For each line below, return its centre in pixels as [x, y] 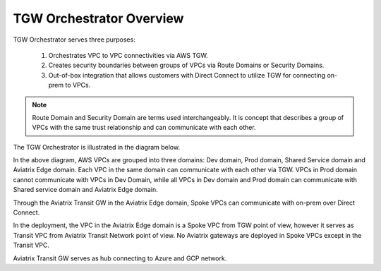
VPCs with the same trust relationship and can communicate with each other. [144, 128]
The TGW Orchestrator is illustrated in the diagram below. [96, 147]
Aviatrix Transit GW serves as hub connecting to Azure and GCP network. [120, 258]
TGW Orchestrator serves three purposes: [74, 40]
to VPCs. [78, 85]
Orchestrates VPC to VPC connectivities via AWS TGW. [128, 55]
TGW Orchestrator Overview [98, 18]
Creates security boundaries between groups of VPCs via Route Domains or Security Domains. [186, 65]
